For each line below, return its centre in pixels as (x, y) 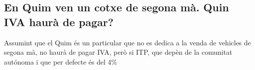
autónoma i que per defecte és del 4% (61, 61)
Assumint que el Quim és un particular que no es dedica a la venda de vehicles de (127, 42)
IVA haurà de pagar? (59, 21)
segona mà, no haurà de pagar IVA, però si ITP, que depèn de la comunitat (118, 52)
